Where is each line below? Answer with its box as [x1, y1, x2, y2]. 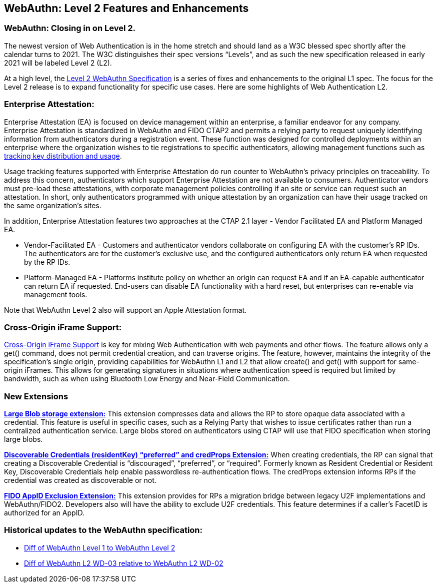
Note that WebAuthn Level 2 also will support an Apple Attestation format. [4, 305, 246, 314]
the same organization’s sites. [4, 201, 101, 210]
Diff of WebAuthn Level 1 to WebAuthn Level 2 [24, 543, 175, 552]
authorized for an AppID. [4, 508, 84, 517]
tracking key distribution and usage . [4, 151, 122, 160]
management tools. [24, 290, 87, 299]
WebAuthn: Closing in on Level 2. [4, 23, 135, 34]
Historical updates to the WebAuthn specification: [4, 525, 203, 535]
